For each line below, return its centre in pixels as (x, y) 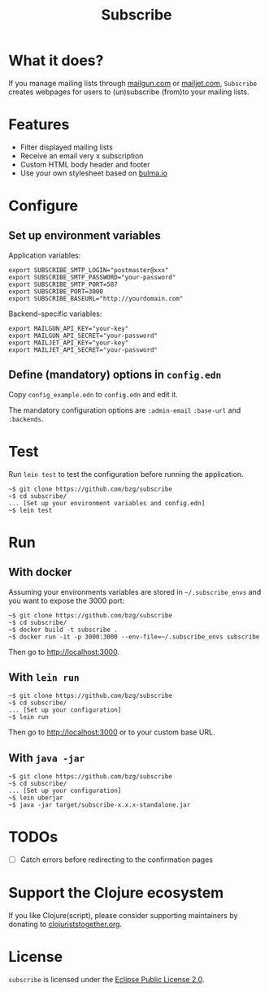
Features (39, 125)
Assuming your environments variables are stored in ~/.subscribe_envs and (135, 591)
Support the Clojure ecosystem (116, 893)
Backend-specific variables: (55, 314)
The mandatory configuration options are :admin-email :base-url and (125, 410)
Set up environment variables (85, 236)
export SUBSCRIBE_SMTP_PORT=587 (63, 284)
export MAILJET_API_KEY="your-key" (69, 343)
